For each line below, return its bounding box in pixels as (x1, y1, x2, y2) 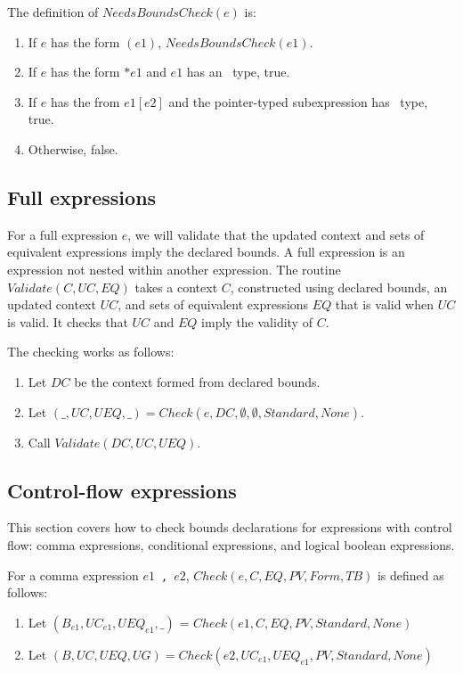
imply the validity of (201, 312, 313, 331)
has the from (50, 92, 120, 111)
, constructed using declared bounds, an (230, 277, 448, 296)
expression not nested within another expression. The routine (7, 259, 341, 278)
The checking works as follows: (7, 342, 175, 361)
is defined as (377, 565, 444, 584)
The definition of (7, 3, 99, 21)
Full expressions (7, 183, 157, 210)
